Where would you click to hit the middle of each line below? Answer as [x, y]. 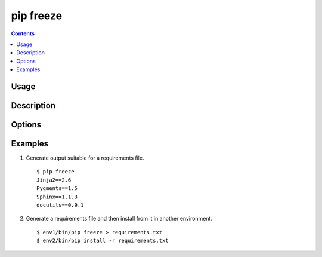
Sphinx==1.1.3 [57, 197]
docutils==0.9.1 [60, 205]
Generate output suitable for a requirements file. [85, 158]
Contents [23, 33]
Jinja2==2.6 [54, 180]
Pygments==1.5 [57, 189]
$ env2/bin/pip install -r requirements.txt [103, 241]
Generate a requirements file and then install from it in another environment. [119, 219]
